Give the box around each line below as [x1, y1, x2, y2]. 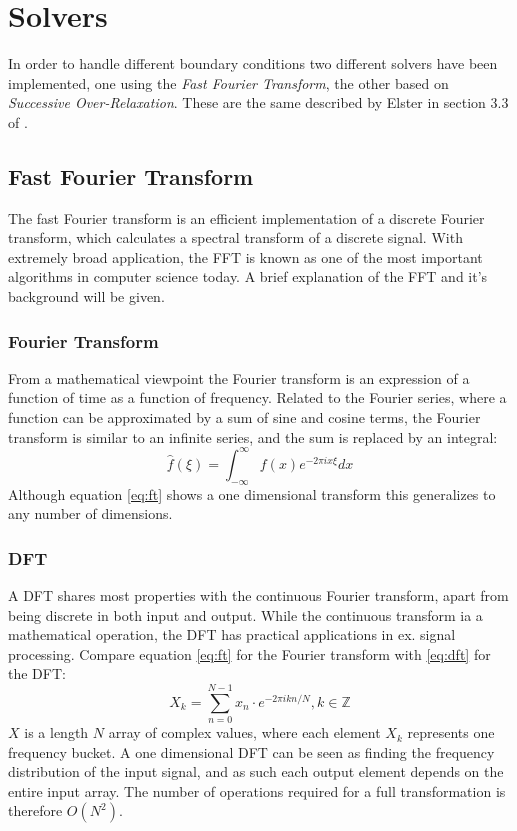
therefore [8, 800, 63, 821]
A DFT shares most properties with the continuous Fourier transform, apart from [8, 584, 509, 605]
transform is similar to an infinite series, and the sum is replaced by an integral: [8, 426, 498, 447]
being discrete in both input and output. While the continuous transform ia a [8, 604, 483, 625]
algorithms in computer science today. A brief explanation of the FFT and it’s [8, 266, 488, 287]
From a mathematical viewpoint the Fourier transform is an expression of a [8, 367, 470, 388]
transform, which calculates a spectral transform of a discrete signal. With [8, 227, 463, 248]
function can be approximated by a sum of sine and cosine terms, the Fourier [8, 407, 481, 428]
